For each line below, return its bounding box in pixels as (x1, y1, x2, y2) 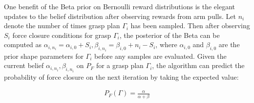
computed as (4, 39, 42, 50)
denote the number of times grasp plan (4, 20, 120, 31)
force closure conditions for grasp (12, 30, 111, 40)
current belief (4, 60, 44, 70)
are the (218, 39, 240, 50)
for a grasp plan (96, 60, 144, 70)
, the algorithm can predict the (152, 60, 245, 70)
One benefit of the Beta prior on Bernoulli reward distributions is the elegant (4, 1, 235, 11)
